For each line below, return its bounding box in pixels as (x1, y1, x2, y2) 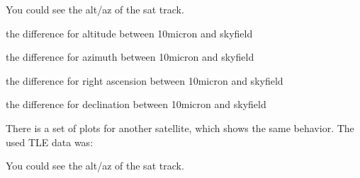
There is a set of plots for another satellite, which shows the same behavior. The (6, 120, 354, 135)
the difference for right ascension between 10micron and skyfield (6, 73, 283, 88)
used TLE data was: (6, 134, 94, 149)
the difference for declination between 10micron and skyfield (6, 97, 266, 112)
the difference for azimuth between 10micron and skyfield (6, 49, 254, 64)
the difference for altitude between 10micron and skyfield (6, 25, 253, 40)
